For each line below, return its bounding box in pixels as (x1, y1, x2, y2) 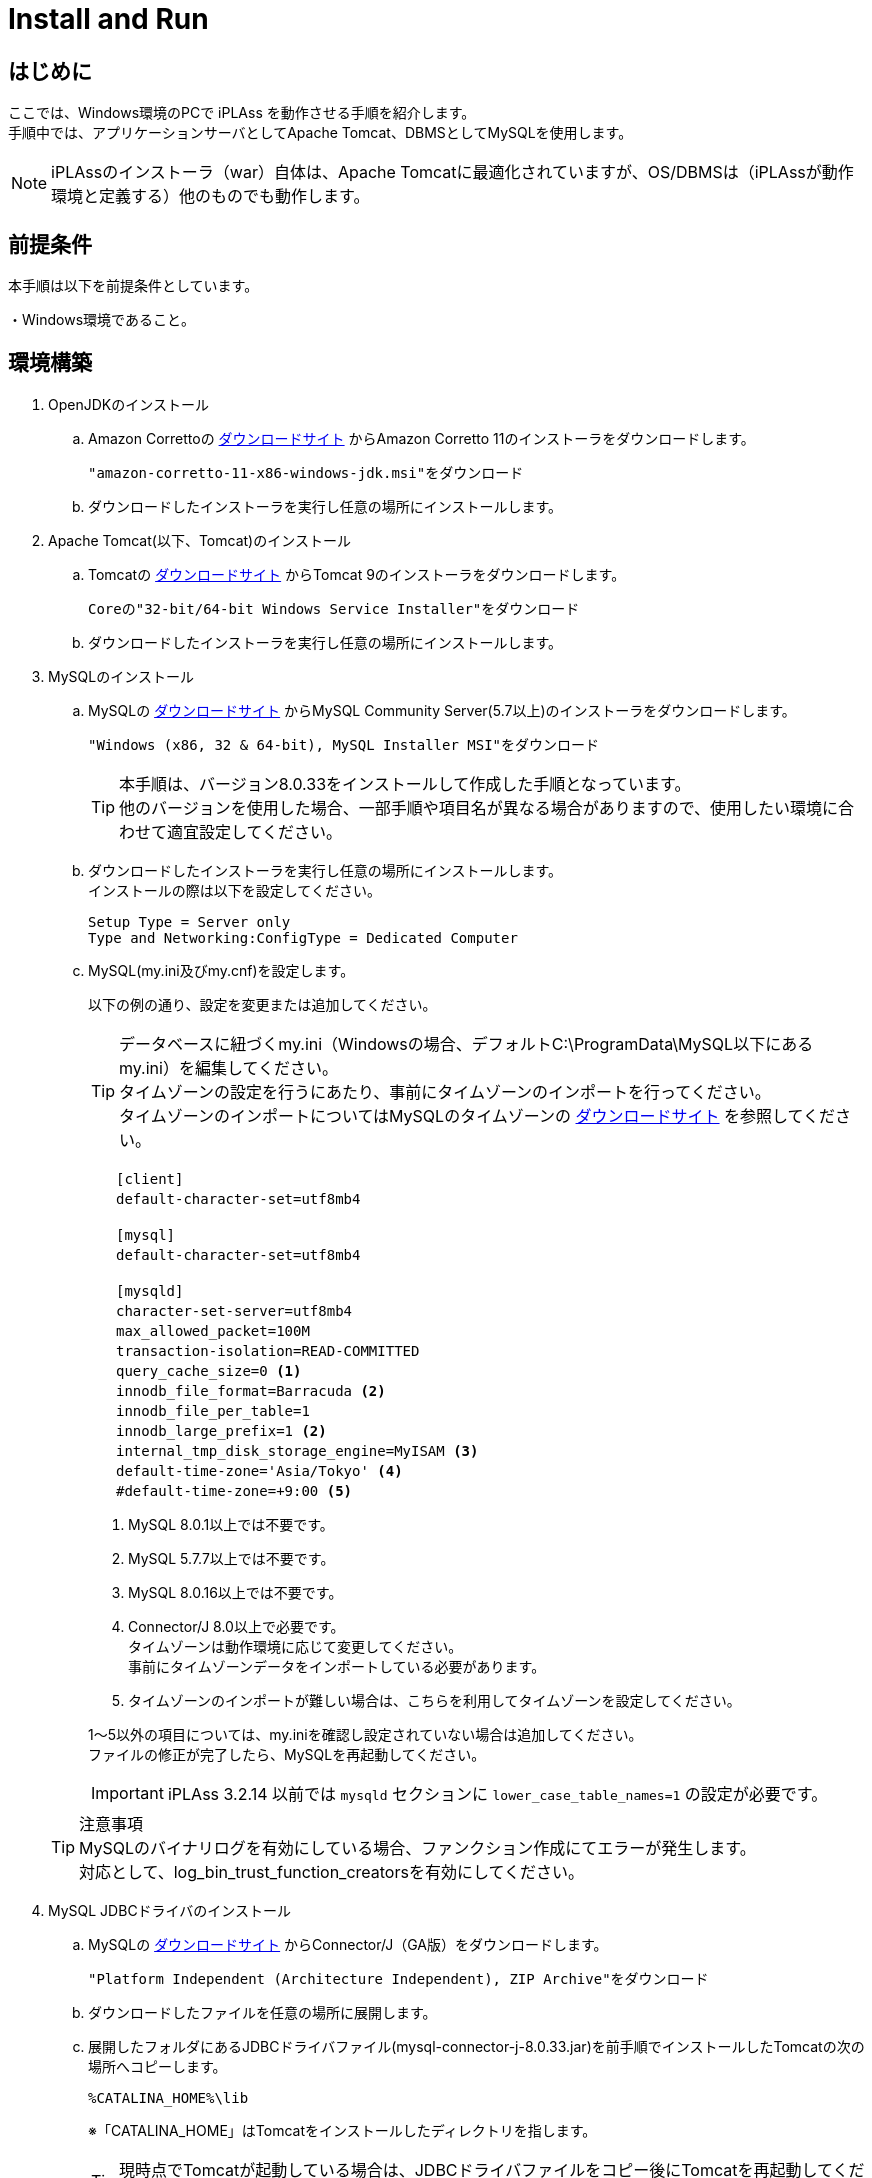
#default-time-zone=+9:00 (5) (115, 1482, 353, 1499)
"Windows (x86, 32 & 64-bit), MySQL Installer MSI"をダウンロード (88, 736, 600, 753)
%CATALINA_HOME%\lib (88, 2089, 249, 2106)
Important (91, 1782, 164, 1803)
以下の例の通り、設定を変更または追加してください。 (88, 995, 437, 1013)
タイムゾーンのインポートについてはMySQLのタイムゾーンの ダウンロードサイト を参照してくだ (119, 1105, 836, 1126)
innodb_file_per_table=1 (115, 1402, 310, 1419)
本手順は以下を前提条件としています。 (8, 277, 259, 295)
